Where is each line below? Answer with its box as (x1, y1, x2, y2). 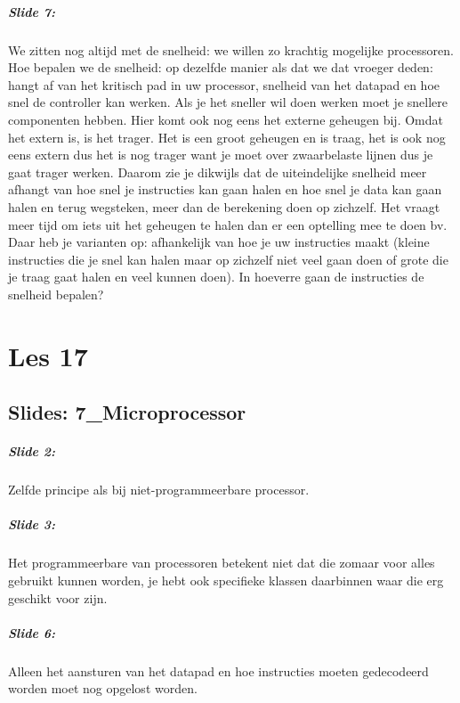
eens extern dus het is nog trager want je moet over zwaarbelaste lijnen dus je (8, 145, 433, 164)
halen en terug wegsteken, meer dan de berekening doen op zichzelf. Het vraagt (8, 197, 440, 216)
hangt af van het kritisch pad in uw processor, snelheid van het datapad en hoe (8, 75, 440, 94)
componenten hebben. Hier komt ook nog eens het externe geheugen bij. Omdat (8, 110, 443, 128)
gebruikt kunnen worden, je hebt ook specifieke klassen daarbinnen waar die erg (8, 570, 444, 589)
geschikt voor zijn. (8, 588, 108, 607)
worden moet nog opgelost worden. (8, 679, 198, 698)
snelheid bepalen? (8, 284, 104, 303)
